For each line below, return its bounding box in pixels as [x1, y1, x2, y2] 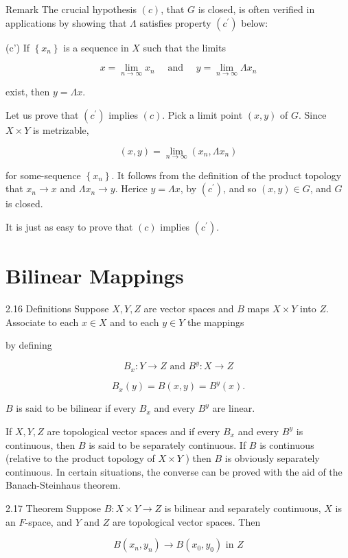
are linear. [212, 401, 255, 415]
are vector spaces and [143, 301, 234, 316]
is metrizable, [32, 123, 89, 137]
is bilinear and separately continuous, [164, 500, 321, 515]
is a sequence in [63, 40, 129, 54]
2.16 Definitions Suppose [5, 301, 109, 316]
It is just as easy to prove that [5, 220, 133, 233]
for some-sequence [5, 167, 81, 182]
